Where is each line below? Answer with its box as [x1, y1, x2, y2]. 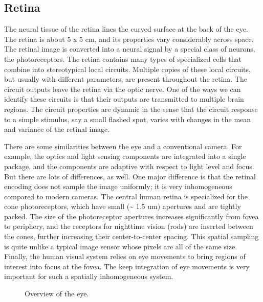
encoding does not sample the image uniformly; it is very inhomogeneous [4, 181, 232, 192]
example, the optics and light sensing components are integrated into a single [4, 151, 246, 161]
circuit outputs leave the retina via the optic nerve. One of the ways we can [4, 83, 241, 94]
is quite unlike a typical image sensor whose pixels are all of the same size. [4, 241, 237, 251]
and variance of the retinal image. [4, 124, 110, 134]
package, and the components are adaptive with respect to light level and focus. [4, 160, 254, 171]
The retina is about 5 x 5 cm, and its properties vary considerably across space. [4, 33, 254, 44]
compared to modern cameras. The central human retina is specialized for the [4, 191, 248, 201]
